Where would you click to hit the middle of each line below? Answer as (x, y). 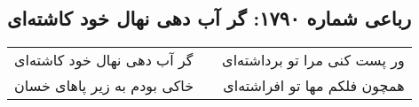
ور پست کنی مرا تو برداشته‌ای (313, 60)
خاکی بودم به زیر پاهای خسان (104, 86)
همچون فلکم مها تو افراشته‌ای (314, 86)
